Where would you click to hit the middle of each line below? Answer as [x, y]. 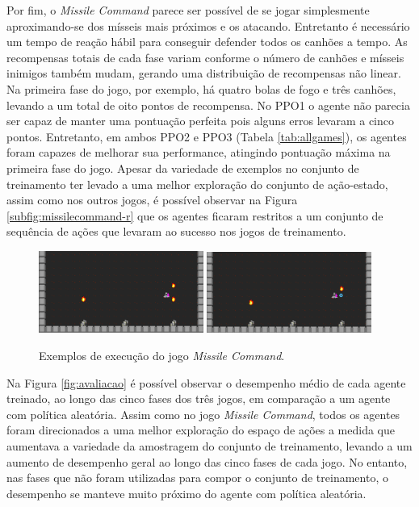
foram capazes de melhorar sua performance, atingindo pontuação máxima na [199, 152]
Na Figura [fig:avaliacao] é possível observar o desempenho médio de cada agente [206, 382]
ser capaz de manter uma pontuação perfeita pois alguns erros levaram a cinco [201, 121]
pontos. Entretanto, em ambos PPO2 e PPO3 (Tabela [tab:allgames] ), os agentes [207, 136]
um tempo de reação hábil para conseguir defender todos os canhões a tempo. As [207, 42]
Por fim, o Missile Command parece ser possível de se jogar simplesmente [188, 10]
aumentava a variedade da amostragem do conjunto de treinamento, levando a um [209, 446]
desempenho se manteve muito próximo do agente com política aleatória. [186, 493]
